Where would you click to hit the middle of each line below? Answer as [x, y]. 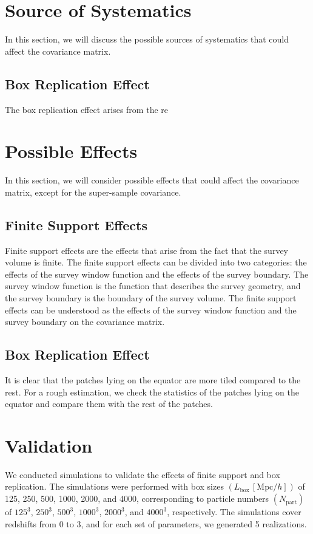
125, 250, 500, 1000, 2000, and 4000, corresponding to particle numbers [137, 498]
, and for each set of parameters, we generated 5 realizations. [194, 523]
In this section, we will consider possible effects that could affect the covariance [152, 180]
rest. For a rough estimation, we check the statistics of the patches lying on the [152, 392]
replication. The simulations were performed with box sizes [114, 486]
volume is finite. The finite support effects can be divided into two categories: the [156, 262]
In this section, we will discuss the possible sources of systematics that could [147, 39]
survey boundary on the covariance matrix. [85, 322]
